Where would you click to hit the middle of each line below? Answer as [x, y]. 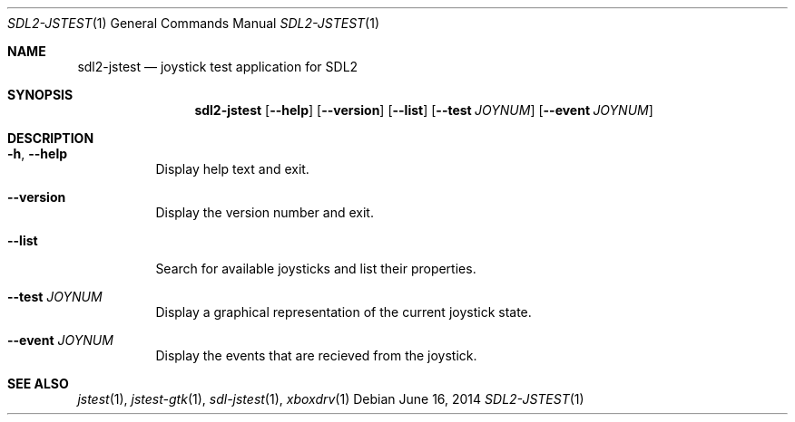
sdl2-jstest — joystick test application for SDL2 [218, 67]
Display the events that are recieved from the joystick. [316, 355]
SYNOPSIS [40, 95]
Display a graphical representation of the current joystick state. [344, 312]
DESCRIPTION [51, 138]
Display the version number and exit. [265, 212]
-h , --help [38, 153]
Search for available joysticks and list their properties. [316, 269]
